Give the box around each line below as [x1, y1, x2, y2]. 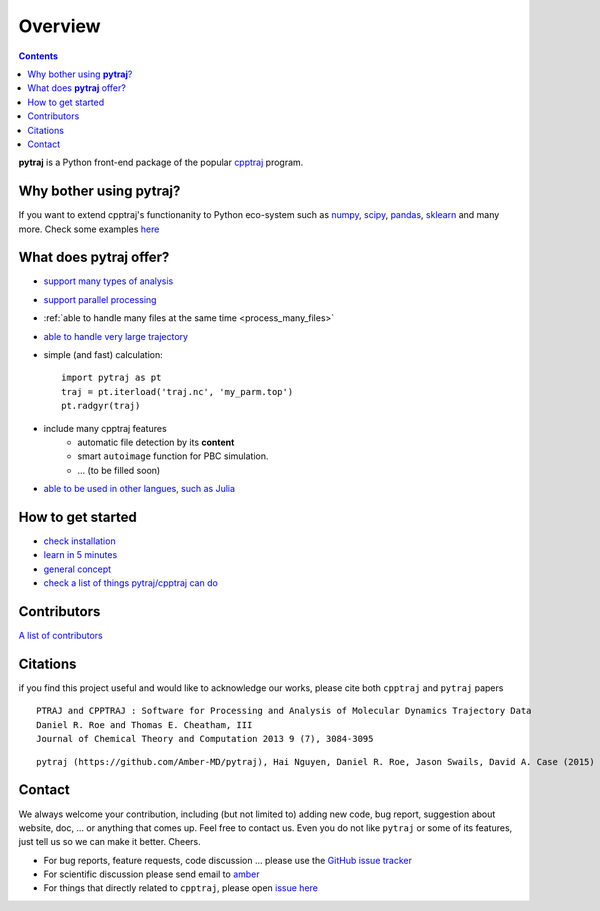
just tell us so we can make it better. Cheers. [18, 836, 202, 848]
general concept [43, 563, 112, 575]
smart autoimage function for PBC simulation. [77, 450, 269, 462]
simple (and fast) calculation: [43, 349, 164, 361]
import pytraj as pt [61, 372, 162, 384]
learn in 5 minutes [43, 549, 118, 561]
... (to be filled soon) [77, 464, 161, 476]
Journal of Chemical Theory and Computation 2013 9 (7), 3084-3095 [36, 733, 374, 745]
